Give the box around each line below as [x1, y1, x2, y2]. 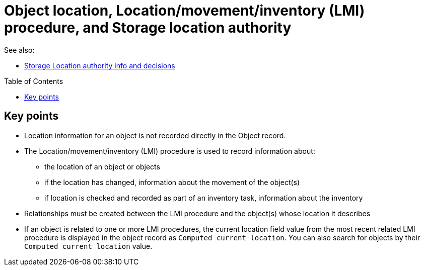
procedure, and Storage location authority [4, 19, 292, 36]
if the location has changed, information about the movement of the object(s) [44, 177, 300, 187]
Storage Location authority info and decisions [24, 61, 175, 70]
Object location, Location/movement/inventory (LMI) [4, 2, 365, 19]
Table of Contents [4, 76, 63, 85]
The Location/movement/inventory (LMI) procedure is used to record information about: [24, 146, 315, 155]
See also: [4, 45, 35, 54]
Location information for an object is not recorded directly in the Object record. [24, 131, 286, 140]
